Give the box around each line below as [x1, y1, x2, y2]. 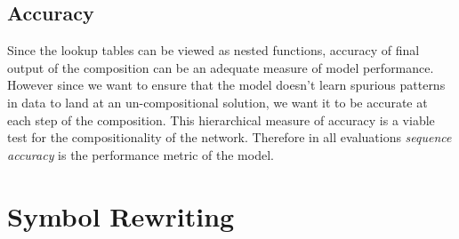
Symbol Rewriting [7, 197, 235, 234]
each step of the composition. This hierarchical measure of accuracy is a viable [7, 110, 435, 129]
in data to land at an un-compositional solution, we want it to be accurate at [7, 92, 428, 111]
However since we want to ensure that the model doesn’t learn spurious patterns [7, 76, 446, 94]
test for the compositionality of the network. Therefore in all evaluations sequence [7, 128, 452, 147]
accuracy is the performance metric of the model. [7, 145, 274, 163]
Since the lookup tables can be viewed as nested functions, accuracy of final [7, 41, 420, 60]
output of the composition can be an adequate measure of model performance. [7, 58, 434, 76]
